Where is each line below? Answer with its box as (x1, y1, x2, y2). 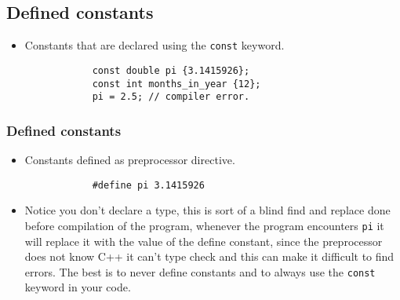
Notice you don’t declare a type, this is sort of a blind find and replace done (24, 202, 391, 218)
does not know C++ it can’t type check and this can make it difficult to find (24, 248, 395, 265)
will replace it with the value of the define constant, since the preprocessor (24, 232, 383, 249)
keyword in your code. (24, 279, 131, 295)
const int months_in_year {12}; (92, 78, 261, 90)
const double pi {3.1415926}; (92, 64, 250, 76)
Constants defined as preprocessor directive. (24, 152, 235, 168)
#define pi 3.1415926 (92, 179, 205, 191)
